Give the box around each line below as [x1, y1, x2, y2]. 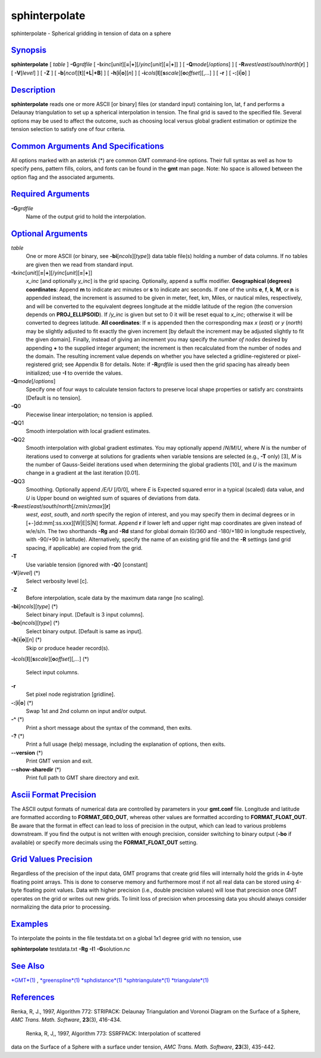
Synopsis [11, 45, 47, 55]
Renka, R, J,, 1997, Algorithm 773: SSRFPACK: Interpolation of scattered [26, 1029, 201, 1037]
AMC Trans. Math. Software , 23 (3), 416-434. [11, 1016, 122, 1023]
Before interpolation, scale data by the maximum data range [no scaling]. [26, 595, 204, 602]
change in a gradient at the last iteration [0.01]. [26, 469, 140, 477]
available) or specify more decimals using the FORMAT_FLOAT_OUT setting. [11, 839, 198, 846]
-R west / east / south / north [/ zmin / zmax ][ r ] [11, 502, 111, 509]
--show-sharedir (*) [11, 766, 62, 773]
